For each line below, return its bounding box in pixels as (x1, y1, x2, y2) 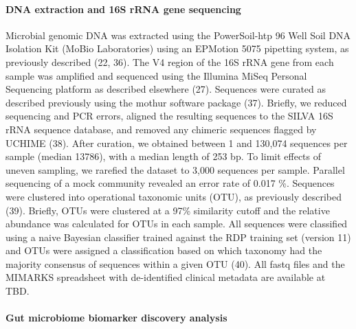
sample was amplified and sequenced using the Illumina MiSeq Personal (5, 68, 307, 82)
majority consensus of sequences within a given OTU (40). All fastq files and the (5, 256, 345, 271)
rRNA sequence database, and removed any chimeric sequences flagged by (5, 122, 317, 136)
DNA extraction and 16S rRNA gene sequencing (5, 1, 241, 16)
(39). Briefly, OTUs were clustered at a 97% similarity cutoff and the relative (5, 203, 330, 217)
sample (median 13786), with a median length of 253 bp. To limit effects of (5, 149, 322, 163)
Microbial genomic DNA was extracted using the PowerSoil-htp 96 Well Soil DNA (5, 27, 351, 42)
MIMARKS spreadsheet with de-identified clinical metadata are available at (5, 270, 326, 284)
